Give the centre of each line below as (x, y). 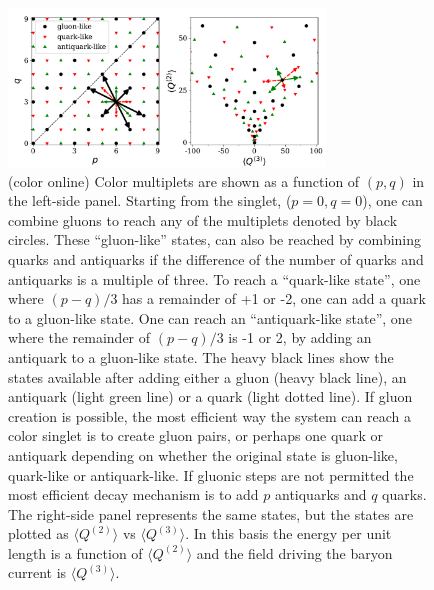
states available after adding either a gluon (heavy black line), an (207, 376)
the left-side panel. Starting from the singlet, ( (150, 200)
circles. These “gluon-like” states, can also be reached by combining (215, 239)
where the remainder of (79, 337)
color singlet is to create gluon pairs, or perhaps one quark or (196, 435)
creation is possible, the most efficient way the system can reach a (209, 415)
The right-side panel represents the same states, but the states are (211, 513)
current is (37, 572)
